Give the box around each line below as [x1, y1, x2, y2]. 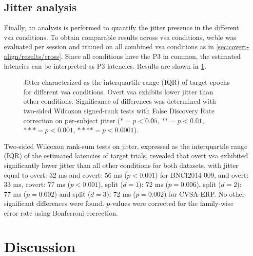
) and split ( [54, 188, 91, 199]
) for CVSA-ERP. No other [164, 188, 245, 199]
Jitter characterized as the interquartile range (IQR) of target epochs [23, 77, 230, 87]
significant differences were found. [4, 198, 104, 208]
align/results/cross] [4, 51, 61, 61]
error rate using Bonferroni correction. [4, 207, 118, 218]
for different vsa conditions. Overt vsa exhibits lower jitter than [23, 86, 214, 96]
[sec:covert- [216, 41, 249, 52]
